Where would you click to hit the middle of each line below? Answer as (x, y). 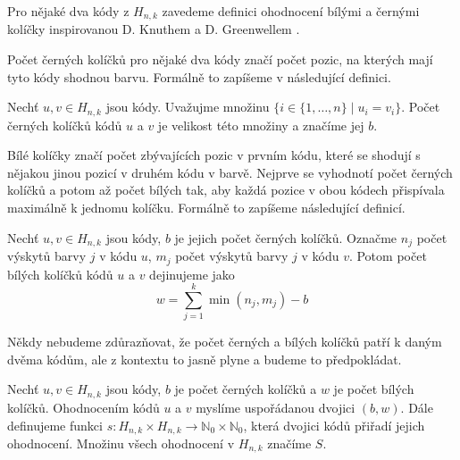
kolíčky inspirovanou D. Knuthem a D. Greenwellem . (154, 29)
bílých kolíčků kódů (60, 274)
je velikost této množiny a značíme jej (261, 125)
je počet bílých (374, 389)
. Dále (417, 407)
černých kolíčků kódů (65, 125)
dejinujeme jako (192, 274)
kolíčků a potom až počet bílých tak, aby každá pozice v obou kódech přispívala (226, 190)
